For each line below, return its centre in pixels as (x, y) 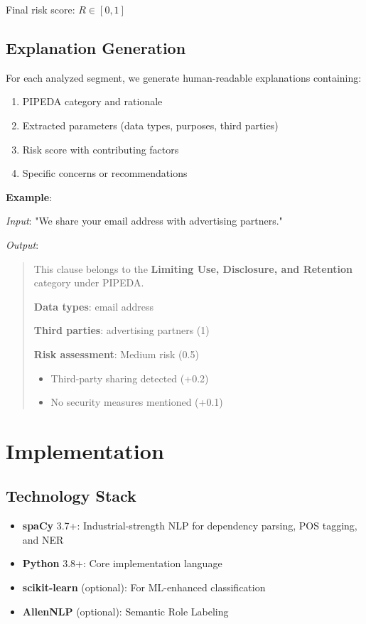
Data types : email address (94, 306)
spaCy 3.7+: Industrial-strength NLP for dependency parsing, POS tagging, (190, 526)
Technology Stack (71, 496)
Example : (29, 197)
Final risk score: (41, 9)
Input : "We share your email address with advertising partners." (144, 221)
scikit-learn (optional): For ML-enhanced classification (144, 587)
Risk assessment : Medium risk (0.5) (116, 354)
